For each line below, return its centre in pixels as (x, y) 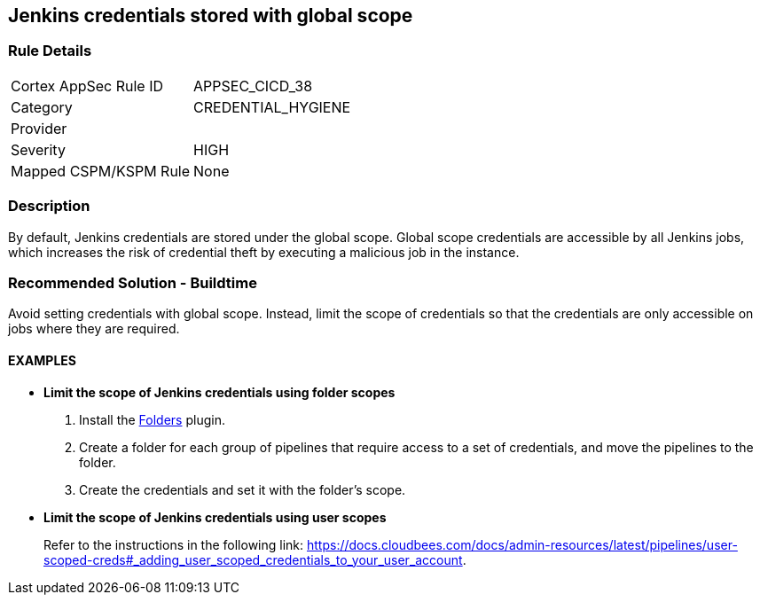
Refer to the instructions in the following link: (174, 544)
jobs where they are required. (94, 329)
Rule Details (50, 51)
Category (42, 107)
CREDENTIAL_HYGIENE (272, 107)
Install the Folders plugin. (152, 419)
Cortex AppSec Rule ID (87, 86)
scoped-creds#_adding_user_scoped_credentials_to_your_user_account (253, 559)
